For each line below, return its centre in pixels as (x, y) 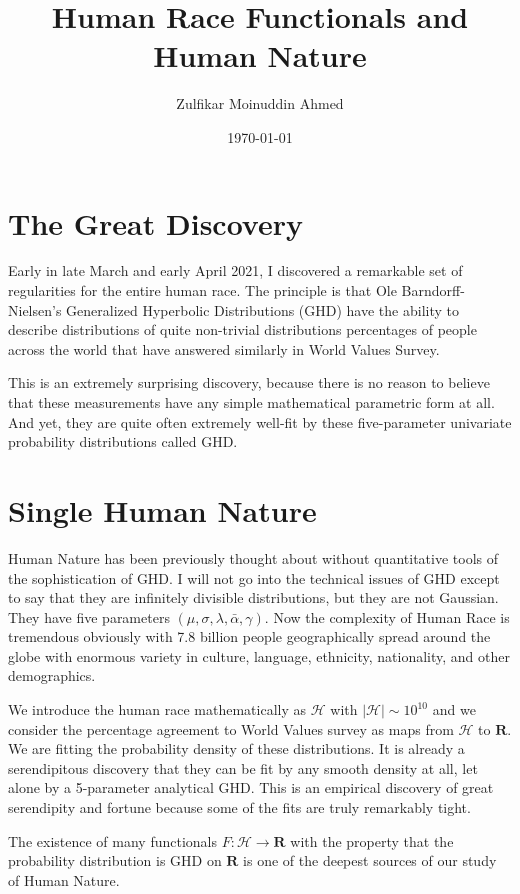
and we (454, 709)
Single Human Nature (162, 509)
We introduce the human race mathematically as (157, 709)
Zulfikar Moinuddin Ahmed (260, 103)
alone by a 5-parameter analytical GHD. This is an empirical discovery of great (251, 787)
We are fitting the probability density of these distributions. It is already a (236, 748)
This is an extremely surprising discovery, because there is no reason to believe (249, 382)
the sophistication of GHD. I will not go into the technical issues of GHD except (254, 577)
